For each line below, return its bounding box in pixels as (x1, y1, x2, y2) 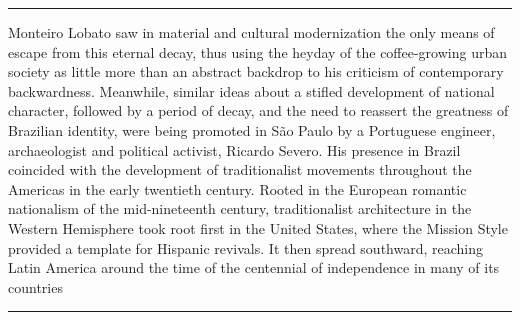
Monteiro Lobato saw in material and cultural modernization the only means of (8, 22, 495, 42)
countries (8, 276, 63, 297)
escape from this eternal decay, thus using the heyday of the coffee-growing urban (8, 41, 507, 62)
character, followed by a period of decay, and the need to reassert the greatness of (8, 100, 509, 121)
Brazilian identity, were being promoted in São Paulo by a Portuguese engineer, (8, 119, 496, 140)
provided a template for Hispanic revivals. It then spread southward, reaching (8, 237, 484, 258)
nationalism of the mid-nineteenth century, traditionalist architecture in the (8, 198, 472, 219)
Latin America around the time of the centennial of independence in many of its (8, 257, 500, 278)
